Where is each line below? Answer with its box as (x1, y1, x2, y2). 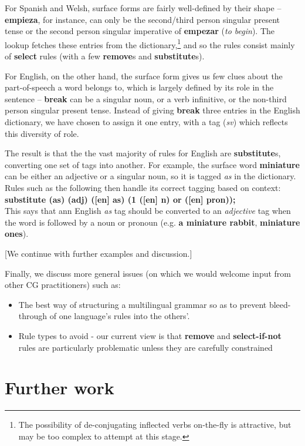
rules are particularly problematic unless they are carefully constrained (18, 341, 273, 353)
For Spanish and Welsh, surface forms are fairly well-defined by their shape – (5, 2, 282, 14)
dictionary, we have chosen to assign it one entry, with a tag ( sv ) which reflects (5, 116, 288, 128)
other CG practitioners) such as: (5, 279, 121, 291)
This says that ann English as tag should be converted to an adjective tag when (5, 204, 291, 217)
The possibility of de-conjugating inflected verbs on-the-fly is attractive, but (18, 418, 292, 431)
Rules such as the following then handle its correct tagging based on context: (5, 181, 281, 193)
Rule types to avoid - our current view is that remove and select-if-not (18, 329, 282, 341)
